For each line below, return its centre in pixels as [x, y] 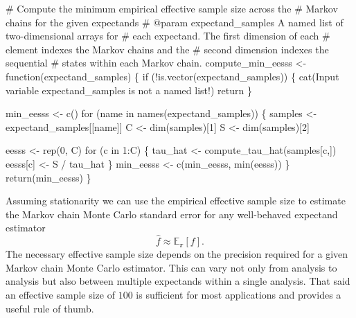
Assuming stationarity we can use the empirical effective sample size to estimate [176, 201]
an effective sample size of [60, 294]
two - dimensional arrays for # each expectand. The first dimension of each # [168, 36]
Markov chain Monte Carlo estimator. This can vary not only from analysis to [171, 267]
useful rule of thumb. [50, 308]
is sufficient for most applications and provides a [239, 294]
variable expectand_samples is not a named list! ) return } [129, 90]
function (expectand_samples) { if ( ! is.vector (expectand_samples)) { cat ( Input [172, 76]
